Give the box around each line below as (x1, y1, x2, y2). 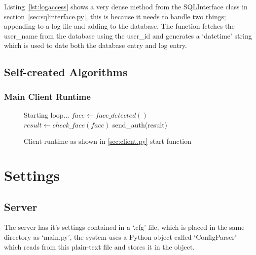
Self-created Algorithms (4, 64, 128, 80)
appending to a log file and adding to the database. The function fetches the (4, 21, 235, 31)
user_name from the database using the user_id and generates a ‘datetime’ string (4, 30, 252, 41)
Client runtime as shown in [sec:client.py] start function (24, 136, 191, 146)
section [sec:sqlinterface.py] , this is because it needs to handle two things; (4, 11, 226, 21)
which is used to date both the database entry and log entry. (4, 40, 187, 50)
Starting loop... (24, 109, 70, 120)
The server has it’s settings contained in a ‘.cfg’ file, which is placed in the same (4, 222, 245, 232)
